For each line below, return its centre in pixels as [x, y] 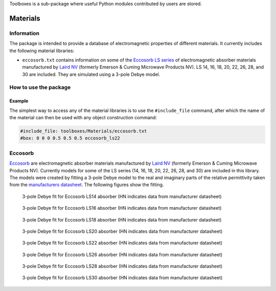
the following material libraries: [42, 51]
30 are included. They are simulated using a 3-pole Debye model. [91, 74]
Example [19, 101]
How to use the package [40, 87]
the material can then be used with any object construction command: [83, 118]
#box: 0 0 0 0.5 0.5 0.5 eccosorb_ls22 [70, 138]
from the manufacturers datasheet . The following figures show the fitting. [87, 185]
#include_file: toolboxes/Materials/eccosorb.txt [84, 131]
